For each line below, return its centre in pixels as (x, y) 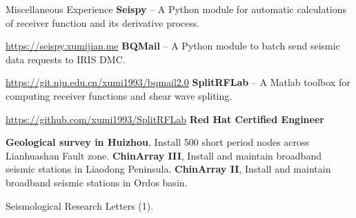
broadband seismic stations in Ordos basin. (97, 182)
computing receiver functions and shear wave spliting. (119, 95)
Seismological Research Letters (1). (80, 205)
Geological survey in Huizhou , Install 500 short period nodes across (158, 142)
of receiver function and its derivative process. (103, 22)
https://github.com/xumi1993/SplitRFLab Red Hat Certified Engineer (165, 119)
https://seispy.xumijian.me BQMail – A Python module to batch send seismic (173, 46)
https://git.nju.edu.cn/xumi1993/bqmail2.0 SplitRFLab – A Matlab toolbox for (178, 82)
